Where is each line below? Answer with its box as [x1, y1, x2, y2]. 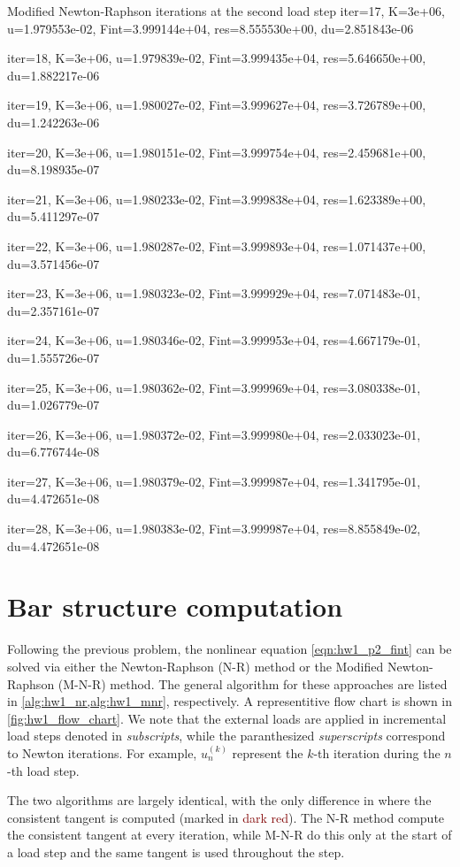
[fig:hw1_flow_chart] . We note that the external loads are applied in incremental [7, 709, 447, 727]
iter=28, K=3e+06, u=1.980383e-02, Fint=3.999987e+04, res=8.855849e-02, [7, 519, 421, 538]
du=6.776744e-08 [7, 442, 100, 461]
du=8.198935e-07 [7, 160, 100, 179]
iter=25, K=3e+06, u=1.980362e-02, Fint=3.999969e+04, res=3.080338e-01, [7, 378, 421, 396]
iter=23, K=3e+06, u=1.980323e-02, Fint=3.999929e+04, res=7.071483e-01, [7, 284, 421, 303]
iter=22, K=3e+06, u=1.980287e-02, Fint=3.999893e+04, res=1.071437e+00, [7, 236, 426, 255]
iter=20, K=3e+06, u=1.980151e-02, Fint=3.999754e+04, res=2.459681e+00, [7, 142, 426, 161]
